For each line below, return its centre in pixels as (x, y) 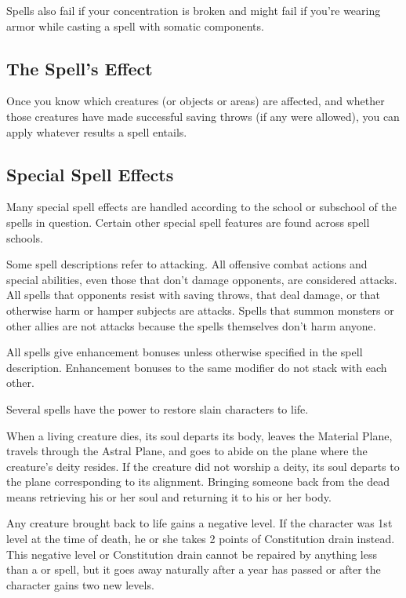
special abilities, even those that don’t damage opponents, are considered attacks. (202, 279)
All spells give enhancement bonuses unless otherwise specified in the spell (185, 352)
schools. (25, 237)
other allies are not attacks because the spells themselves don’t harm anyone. (191, 325)
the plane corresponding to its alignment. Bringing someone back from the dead (198, 481)
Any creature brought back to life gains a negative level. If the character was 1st (199, 523)
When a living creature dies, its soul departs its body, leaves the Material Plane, (199, 435)
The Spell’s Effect (80, 68)
